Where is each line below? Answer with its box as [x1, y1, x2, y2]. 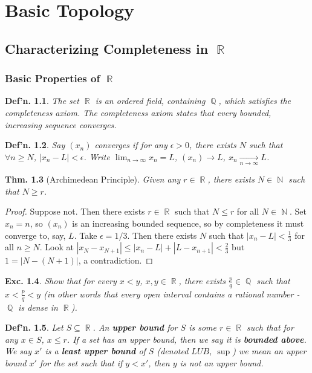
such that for [247, 321, 294, 334]
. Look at [39, 241, 74, 253]
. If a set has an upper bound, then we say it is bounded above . [67, 332, 307, 345]
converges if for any [94, 138, 167, 151]
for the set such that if [39, 356, 123, 369]
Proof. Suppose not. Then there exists [5, 205, 145, 218]
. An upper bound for [93, 321, 178, 334]
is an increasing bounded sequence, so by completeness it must [72, 216, 304, 229]
